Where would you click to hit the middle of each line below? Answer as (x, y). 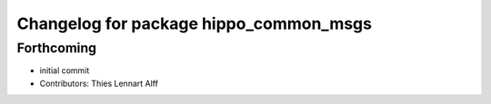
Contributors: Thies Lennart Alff (99, 83)
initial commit (65, 71)
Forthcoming (57, 48)
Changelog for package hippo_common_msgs (195, 24)
